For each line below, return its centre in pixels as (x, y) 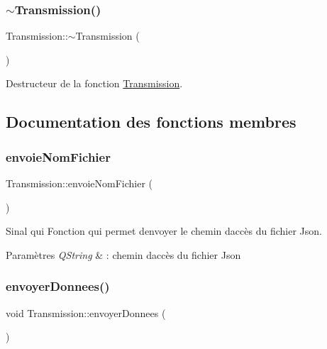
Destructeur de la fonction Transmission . (94, 83)
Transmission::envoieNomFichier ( (79, 183)
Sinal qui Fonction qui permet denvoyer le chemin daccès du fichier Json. (164, 231)
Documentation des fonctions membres (151, 122)
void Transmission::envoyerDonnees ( (86, 312)
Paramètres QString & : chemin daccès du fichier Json (123, 254)
